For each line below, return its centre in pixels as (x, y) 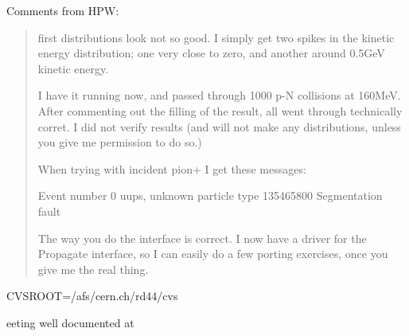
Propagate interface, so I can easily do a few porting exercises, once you (213, 254)
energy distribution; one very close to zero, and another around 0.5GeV (211, 53)
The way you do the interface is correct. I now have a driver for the (202, 238)
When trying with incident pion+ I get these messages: (172, 168)
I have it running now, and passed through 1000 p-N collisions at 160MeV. (219, 95)
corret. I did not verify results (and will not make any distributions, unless (219, 126)
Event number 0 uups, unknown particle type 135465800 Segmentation (210, 195)
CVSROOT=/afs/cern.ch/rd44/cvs (92, 296)
